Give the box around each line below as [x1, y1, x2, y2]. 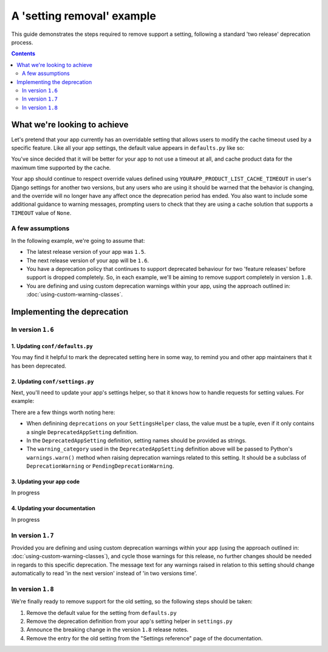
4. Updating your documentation [11, 505, 95, 512]
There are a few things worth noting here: [11, 408, 115, 416]
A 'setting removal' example [11, 9, 156, 23]
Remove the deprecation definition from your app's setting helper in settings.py [26, 618, 233, 625]
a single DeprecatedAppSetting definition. [26, 428, 138, 435]
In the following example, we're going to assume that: [11, 237, 145, 244]
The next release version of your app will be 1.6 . [26, 256, 149, 264]
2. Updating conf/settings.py [11, 377, 94, 385]
